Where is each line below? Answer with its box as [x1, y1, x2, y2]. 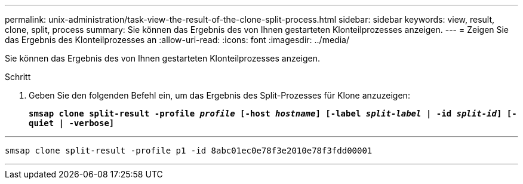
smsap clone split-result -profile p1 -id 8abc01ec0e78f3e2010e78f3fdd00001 [5, 146, 373, 155]
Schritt [5, 72, 31, 82]
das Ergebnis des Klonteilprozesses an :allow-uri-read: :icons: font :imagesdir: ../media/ [5, 35, 349, 45]
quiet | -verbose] [29, 118, 115, 128]
